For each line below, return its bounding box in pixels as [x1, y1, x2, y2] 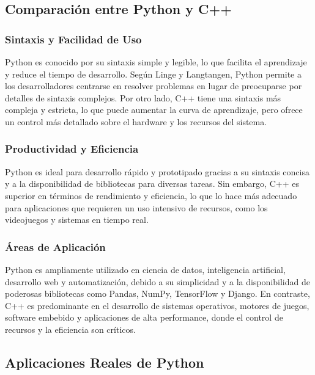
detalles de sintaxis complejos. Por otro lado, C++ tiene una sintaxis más [5, 91, 281, 104]
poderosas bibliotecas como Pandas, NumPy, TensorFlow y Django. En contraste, [5, 287, 310, 300]
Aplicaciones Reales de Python [5, 352, 204, 371]
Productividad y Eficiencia [5, 141, 139, 156]
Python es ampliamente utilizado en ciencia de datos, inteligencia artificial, [5, 263, 286, 275]
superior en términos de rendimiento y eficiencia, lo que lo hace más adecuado [5, 189, 297, 202]
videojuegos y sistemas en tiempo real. [5, 213, 149, 226]
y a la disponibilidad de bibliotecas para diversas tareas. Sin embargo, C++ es [5, 177, 299, 190]
